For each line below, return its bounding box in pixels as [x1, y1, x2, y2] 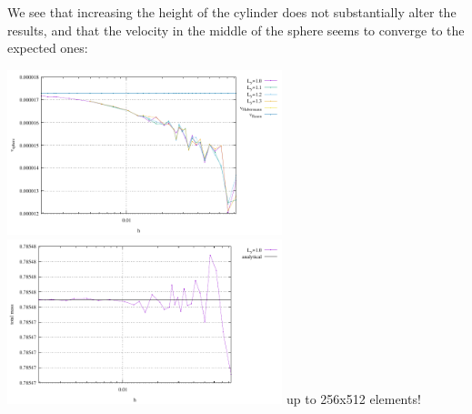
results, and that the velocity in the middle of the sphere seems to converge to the [7, 20, 465, 39]
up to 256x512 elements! [286, 389, 421, 409]
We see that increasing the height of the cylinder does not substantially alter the [7, 3, 457, 21]
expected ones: [7, 38, 88, 57]
